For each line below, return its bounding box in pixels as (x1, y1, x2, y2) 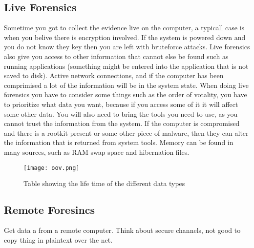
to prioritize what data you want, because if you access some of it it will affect (4, 99, 238, 109)
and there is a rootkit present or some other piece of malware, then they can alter (4, 127, 249, 138)
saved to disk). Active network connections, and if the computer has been (4, 70, 224, 81)
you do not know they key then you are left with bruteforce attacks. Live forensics (4, 41, 250, 52)
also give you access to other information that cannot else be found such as (4, 51, 229, 61)
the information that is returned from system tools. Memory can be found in (4, 137, 233, 147)
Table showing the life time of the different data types (23, 178, 185, 188)
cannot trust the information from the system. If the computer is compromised (4, 118, 240, 128)
